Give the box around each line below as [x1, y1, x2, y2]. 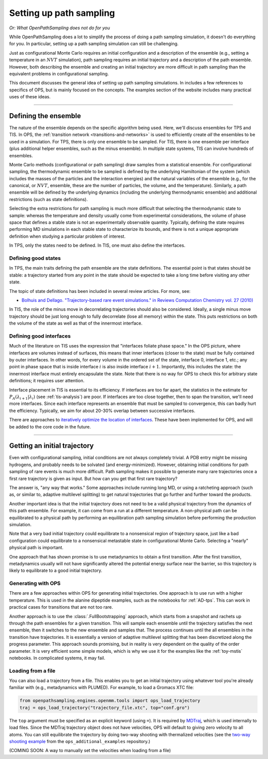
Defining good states [9, 255, 61, 262]
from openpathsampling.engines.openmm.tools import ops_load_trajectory [19, 698, 201, 703]
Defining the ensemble [9, 112, 81, 120]
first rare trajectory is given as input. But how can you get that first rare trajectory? [9, 476, 178, 482]
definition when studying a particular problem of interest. [9, 233, 126, 239]
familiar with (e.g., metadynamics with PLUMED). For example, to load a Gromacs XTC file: [9, 685, 194, 690]
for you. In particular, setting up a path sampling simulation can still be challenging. [9, 41, 179, 47]
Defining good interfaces [9, 333, 71, 340]
